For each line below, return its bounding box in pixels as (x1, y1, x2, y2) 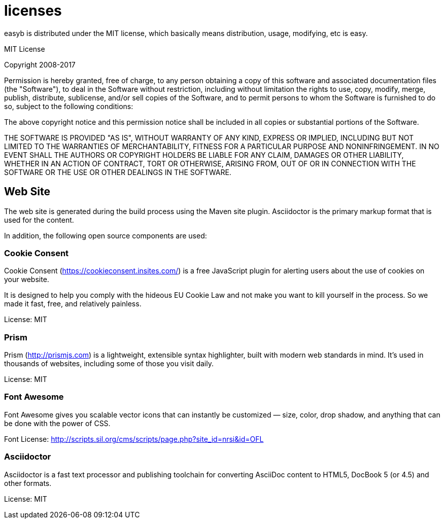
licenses (4, 2, 62, 19)
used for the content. (4, 215, 74, 224)
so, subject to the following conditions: (4, 101, 133, 111)
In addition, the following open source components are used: (4, 231, 207, 240)
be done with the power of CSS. (4, 419, 111, 428)
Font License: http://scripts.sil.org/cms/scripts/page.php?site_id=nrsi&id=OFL (4, 434, 264, 443)
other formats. (4, 478, 52, 487)
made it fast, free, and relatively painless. (4, 299, 142, 308)
